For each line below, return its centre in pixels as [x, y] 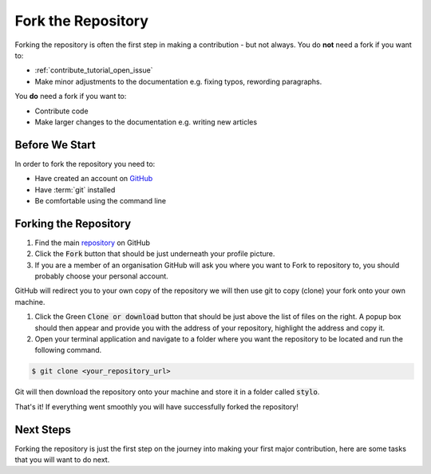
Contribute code [61, 111]
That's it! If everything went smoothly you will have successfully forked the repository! [157, 406]
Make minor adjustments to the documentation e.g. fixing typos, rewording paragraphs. [178, 81]
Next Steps [43, 430]
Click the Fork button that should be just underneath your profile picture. [155, 254]
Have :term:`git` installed [75, 190]
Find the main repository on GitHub [93, 243]
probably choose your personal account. [102, 276]
